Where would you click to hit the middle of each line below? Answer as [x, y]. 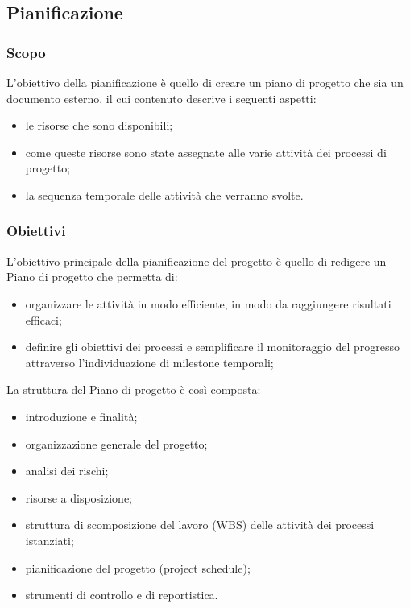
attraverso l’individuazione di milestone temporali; [149, 362]
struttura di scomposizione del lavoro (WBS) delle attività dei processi [200, 525]
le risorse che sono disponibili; [99, 125]
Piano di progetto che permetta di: [92, 277]
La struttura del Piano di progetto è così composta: [134, 389]
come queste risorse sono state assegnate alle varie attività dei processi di [206, 152]
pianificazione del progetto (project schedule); [138, 567]
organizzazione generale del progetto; [116, 443]
